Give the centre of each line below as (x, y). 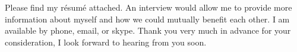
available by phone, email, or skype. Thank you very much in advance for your (148, 30)
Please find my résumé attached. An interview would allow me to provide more (148, 7)
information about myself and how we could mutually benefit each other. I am (147, 19)
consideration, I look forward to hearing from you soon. (106, 42)
